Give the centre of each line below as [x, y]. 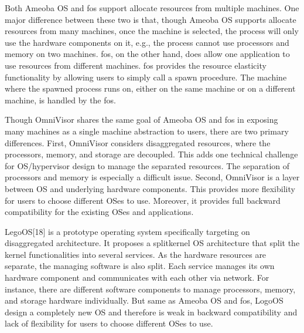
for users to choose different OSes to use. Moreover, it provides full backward [143, 200]
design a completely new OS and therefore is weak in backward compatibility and [151, 312]
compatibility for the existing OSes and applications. [99, 212]
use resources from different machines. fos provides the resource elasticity [136, 65]
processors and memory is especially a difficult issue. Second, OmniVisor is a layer [152, 177]
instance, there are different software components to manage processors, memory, [150, 289]
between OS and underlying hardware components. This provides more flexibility [150, 188]
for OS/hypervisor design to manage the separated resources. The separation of [147, 165]
